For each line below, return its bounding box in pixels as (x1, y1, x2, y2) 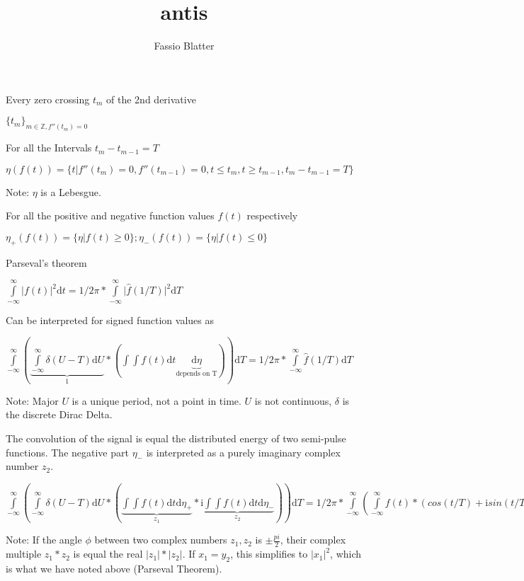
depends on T (176, 369, 217, 377)
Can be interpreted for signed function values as (6, 312, 214, 327)
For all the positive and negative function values (6, 208, 215, 223)
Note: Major (6, 393, 59, 408)
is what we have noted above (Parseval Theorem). (6, 560, 222, 575)
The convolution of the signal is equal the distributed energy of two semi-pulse (6, 431, 346, 446)
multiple (6, 546, 42, 561)
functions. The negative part (6, 444, 129, 459)
